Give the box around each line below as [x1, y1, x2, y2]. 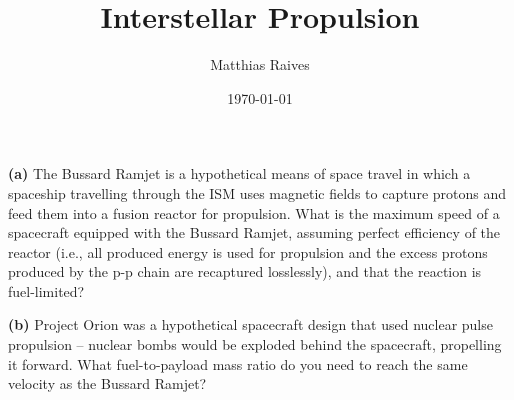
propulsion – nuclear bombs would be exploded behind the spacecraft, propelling [8, 334, 502, 355]
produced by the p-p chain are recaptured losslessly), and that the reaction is [8, 261, 482, 282]
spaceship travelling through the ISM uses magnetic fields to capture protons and [8, 182, 507, 203]
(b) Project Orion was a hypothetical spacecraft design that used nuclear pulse [8, 314, 493, 335]
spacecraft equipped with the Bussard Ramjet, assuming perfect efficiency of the [8, 222, 501, 243]
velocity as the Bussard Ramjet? [8, 373, 207, 394]
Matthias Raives [210, 54, 310, 75]
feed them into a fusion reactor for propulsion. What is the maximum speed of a [8, 202, 500, 223]
